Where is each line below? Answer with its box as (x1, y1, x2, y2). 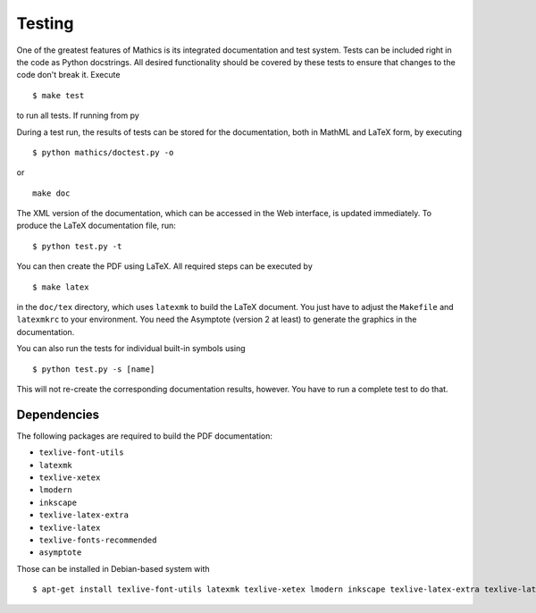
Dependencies (16, 407, 100, 422)
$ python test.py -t (32, 241, 122, 251)
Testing (16, 13, 74, 33)
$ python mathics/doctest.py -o (32, 147, 174, 157)
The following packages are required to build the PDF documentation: (16, 430, 272, 441)
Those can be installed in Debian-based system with (16, 563, 210, 574)
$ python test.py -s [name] (32, 364, 155, 374)
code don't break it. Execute (16, 70, 121, 80)
